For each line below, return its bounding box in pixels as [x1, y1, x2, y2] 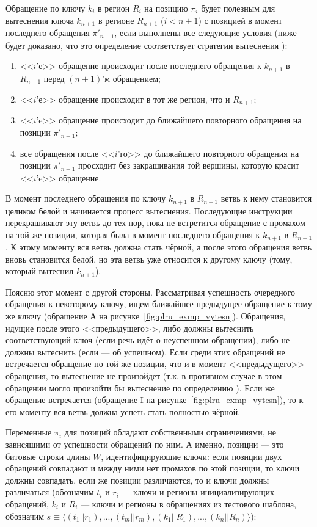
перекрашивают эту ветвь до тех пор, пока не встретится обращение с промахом [5, 216, 305, 229]
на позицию [144, 2, 188, 14]
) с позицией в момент [198, 13, 282, 26]
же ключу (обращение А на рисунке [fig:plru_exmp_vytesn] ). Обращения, [5, 310, 286, 322]
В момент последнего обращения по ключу [5, 192, 166, 205]
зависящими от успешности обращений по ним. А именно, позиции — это [5, 438, 284, 450]
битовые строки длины [5, 449, 90, 462]
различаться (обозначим [5, 485, 94, 498]
